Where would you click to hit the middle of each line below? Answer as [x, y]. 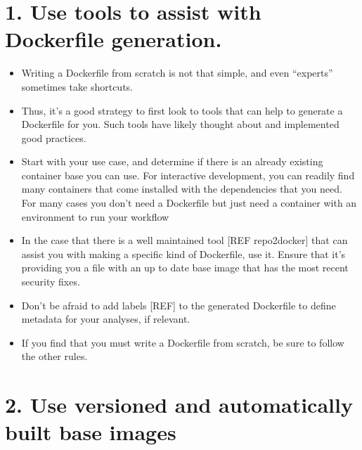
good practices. [54, 137]
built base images [91, 432]
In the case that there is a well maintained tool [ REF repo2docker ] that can [185, 240]
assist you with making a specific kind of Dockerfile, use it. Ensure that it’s [183, 253]
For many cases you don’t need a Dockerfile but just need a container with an [189, 203]
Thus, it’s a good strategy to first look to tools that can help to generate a [182, 110]
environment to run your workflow [95, 216]
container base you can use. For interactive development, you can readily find [188, 175]
